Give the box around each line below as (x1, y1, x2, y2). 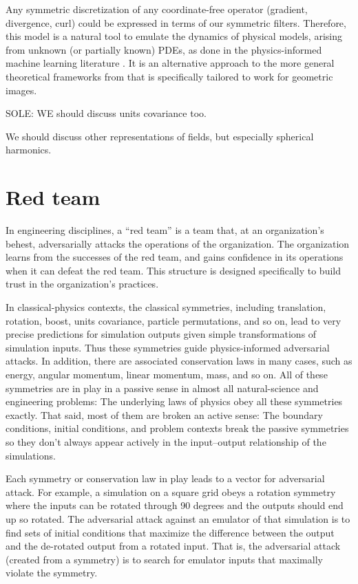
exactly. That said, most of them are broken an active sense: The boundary (6, 407, 323, 422)
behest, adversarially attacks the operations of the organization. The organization (6, 236, 350, 250)
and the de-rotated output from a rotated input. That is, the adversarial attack (6, 539, 341, 553)
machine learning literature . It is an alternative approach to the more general (6, 56, 335, 70)
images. (6, 83, 37, 97)
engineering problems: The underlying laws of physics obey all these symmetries (6, 394, 343, 409)
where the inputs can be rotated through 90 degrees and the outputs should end (6, 498, 344, 512)
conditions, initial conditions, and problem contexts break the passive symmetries (6, 421, 349, 435)
